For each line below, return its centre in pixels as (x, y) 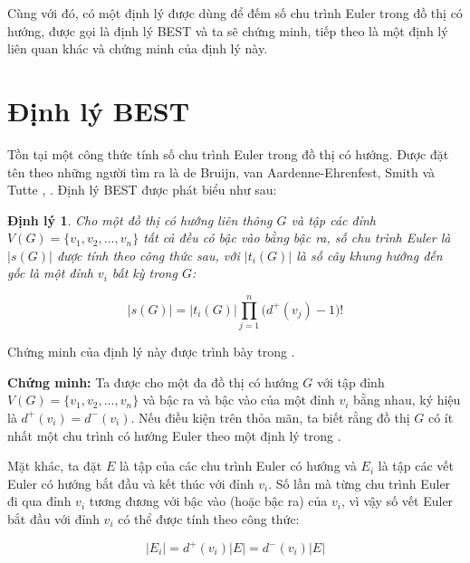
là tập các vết (416, 466)
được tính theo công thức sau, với (148, 255)
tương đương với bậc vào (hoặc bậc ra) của (208, 501)
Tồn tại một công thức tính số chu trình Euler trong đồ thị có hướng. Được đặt (228, 153)
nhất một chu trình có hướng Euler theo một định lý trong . (174, 435)
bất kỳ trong (144, 273)
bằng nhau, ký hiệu (407, 400)
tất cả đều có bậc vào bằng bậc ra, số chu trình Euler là (297, 238)
